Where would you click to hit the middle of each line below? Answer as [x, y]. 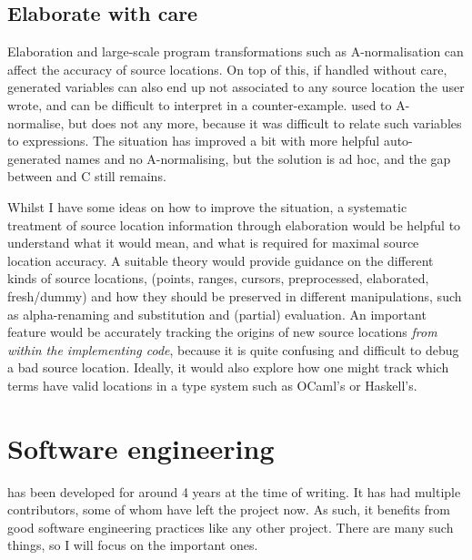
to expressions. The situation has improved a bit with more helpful [194, 141]
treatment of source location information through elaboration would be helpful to [234, 224]
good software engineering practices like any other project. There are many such [231, 527]
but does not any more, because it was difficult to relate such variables [265, 122]
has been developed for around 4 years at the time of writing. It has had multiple [234, 491]
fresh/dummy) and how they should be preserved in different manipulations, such [235, 295]
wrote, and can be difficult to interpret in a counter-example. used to [200, 104]
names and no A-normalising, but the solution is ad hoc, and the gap [258, 158]
